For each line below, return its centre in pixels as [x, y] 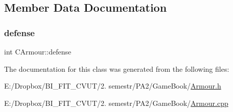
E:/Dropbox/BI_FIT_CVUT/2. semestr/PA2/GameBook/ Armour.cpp [116, 103]
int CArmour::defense [38, 51]
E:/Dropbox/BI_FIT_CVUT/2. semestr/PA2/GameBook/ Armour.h [113, 86]
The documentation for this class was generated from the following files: [117, 68]
